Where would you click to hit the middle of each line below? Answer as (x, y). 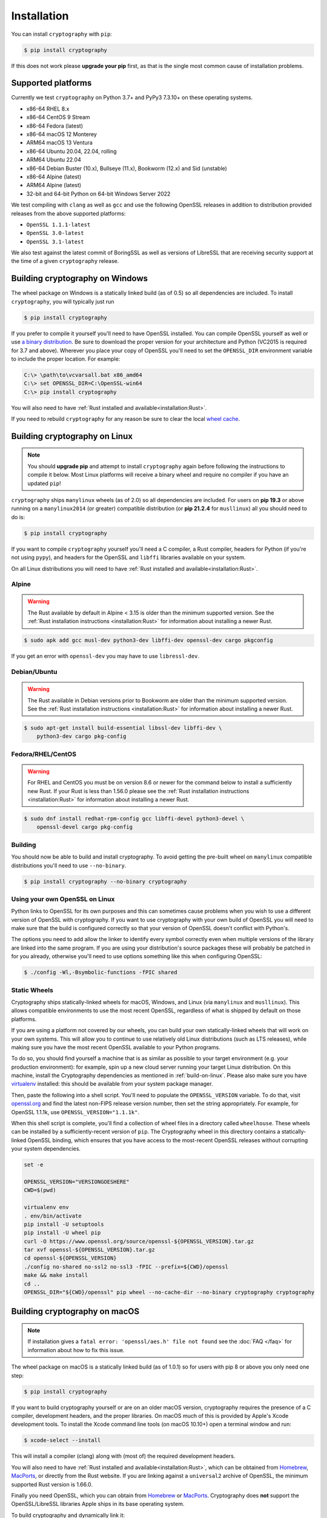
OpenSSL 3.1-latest (55, 242)
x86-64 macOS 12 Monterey (61, 134)
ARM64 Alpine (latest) (54, 185)
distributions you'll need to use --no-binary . (69, 865)
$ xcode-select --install (62, 1440)
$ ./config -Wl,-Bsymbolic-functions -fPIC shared (101, 972)
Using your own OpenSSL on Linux (63, 899)
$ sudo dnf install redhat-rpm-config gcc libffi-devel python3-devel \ (134, 819)
